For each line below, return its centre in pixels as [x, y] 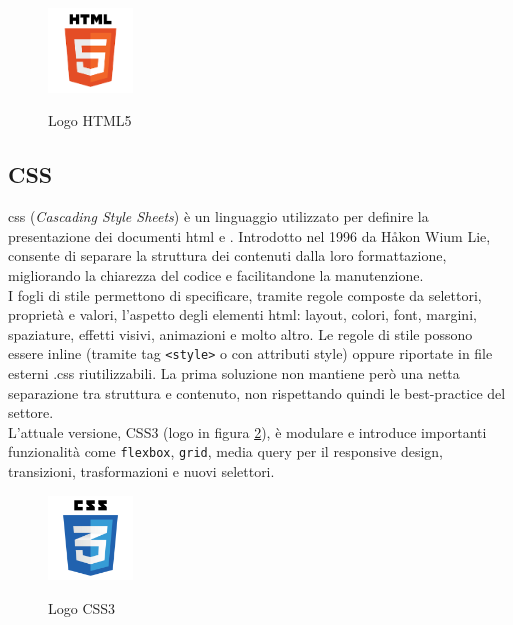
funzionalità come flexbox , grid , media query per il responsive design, [225, 451]
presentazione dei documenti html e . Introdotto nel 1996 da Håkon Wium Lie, [249, 235]
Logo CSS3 [82, 608]
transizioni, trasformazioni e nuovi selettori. [141, 471]
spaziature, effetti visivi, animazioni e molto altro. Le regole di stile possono [240, 333]
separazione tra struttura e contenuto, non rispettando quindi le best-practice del [257, 392]
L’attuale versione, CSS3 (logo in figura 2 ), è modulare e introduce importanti [247, 431]
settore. [31, 412]
